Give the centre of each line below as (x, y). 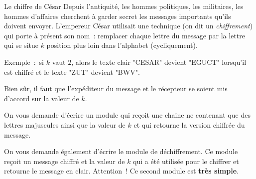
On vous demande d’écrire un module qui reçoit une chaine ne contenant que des (127, 115)
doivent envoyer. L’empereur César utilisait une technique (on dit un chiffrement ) (128, 26)
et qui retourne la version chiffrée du (189, 124)
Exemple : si (24, 62)
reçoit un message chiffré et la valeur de (64, 161)
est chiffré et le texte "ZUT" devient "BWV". (72, 72)
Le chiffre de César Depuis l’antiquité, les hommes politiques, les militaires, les (124, 6)
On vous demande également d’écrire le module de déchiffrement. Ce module (121, 151)
